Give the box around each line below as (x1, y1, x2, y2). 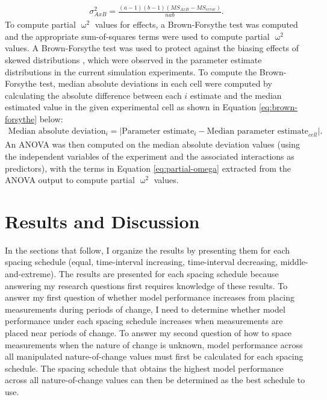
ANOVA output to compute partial (5, 173, 135, 186)
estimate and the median (190, 89, 282, 101)
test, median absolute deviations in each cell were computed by (39, 77, 272, 90)
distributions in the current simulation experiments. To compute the (5, 65, 257, 78)
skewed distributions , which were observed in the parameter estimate (5, 53, 262, 66)
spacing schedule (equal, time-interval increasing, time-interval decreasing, (5, 255, 278, 268)
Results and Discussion (5, 208, 200, 233)
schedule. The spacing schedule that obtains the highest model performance (5, 361, 284, 374)
